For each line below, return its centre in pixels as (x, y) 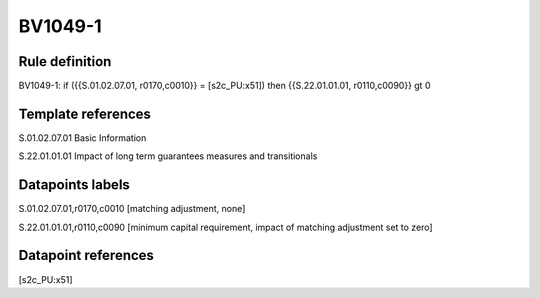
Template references (85, 113)
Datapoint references (86, 255)
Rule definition (65, 61)
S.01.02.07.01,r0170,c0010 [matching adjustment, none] (132, 209)
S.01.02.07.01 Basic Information (82, 137)
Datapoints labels (74, 185)
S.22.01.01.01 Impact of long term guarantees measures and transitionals (168, 156)
